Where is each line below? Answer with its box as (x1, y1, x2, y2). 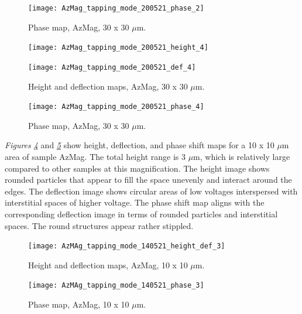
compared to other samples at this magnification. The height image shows (5, 162, 270, 174)
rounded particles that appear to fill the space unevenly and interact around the (5, 173, 292, 186)
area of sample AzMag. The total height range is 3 (5, 151, 186, 162)
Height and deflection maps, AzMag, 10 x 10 (28, 258, 188, 271)
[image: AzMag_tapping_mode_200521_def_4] (28, 63, 196, 71)
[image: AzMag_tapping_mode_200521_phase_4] (28, 103, 204, 111)
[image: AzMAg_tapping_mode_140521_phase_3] (28, 281, 204, 290)
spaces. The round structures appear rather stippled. (5, 219, 194, 231)
